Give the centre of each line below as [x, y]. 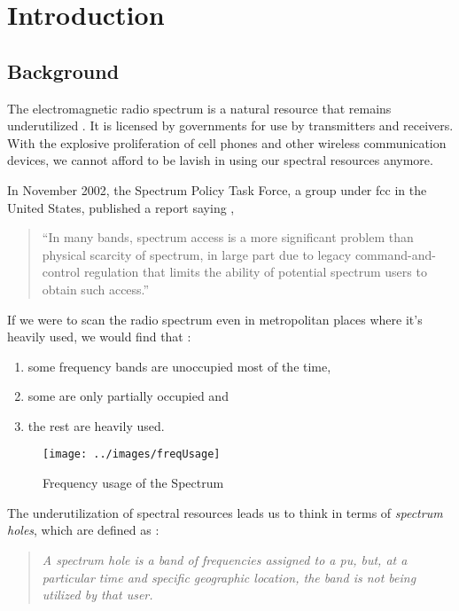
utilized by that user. [97, 595]
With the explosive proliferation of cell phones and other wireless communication [227, 142]
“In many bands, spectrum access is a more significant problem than [228, 237]
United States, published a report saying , [121, 207]
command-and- [395, 254]
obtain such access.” [96, 289]
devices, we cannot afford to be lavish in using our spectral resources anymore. [220, 160]
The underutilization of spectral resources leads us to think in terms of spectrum [225, 512]
